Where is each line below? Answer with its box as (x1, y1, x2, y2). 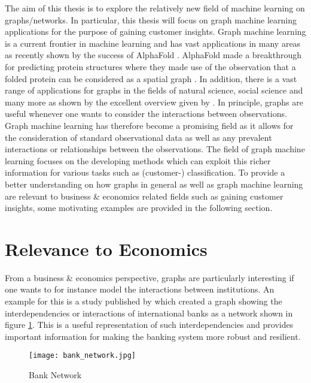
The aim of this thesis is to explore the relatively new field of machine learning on (5, 2, 305, 14)
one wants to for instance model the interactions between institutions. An (5, 283, 275, 295)
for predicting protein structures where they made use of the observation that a (5, 60, 296, 73)
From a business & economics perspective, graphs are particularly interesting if (5, 271, 294, 284)
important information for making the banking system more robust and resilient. (5, 330, 301, 342)
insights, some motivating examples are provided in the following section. (5, 201, 273, 214)
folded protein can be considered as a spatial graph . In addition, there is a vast (5, 72, 297, 85)
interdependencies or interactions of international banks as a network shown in (5, 306, 293, 319)
